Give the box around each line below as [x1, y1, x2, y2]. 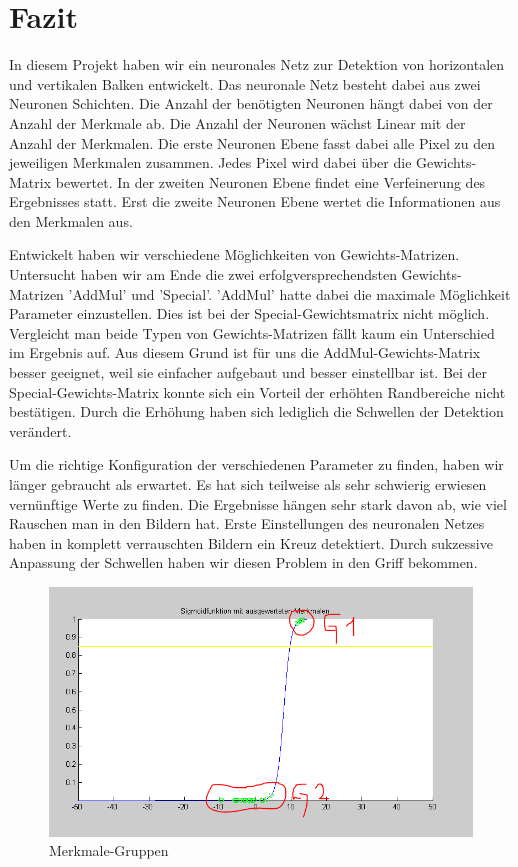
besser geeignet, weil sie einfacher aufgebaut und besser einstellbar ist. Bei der [9, 362, 488, 383]
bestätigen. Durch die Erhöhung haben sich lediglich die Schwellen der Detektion [9, 401, 504, 422]
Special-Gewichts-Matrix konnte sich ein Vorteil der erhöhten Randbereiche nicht [9, 381, 506, 402]
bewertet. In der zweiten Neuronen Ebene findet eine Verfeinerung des [55, 171, 486, 192]
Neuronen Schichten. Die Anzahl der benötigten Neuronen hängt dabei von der [9, 93, 493, 114]
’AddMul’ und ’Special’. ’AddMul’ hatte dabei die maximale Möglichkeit [68, 283, 511, 304]
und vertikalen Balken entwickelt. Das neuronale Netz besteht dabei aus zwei [9, 73, 481, 94]
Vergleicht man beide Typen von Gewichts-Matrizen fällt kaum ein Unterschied [9, 322, 495, 343]
